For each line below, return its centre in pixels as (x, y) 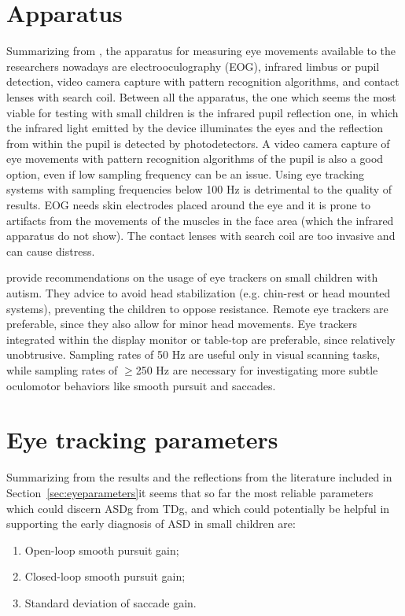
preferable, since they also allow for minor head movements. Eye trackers (182, 324)
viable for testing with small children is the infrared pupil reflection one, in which (202, 112)
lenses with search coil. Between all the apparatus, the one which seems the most (201, 96)
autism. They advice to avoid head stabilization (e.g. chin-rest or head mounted (199, 293)
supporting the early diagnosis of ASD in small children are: (151, 524)
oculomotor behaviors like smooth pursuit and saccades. (141, 385)
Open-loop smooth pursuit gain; (102, 550)
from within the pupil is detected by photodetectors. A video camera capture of (198, 143)
